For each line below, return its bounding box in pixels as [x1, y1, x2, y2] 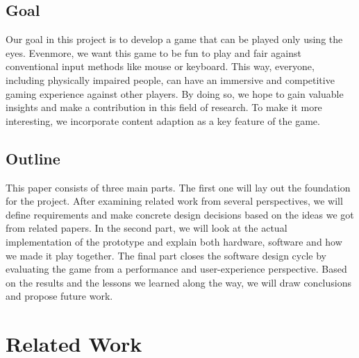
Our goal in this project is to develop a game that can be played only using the [6, 32, 343, 46]
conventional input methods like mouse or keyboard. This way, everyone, [6, 59, 315, 74]
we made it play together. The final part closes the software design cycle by [6, 248, 326, 262]
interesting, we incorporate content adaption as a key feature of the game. [6, 113, 320, 128]
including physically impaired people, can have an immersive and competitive [6, 72, 335, 87]
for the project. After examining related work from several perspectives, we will [6, 194, 343, 208]
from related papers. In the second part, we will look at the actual [6, 221, 287, 235]
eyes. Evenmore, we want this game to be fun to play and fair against [6, 45, 301, 60]
